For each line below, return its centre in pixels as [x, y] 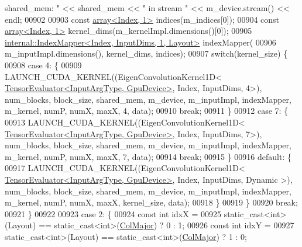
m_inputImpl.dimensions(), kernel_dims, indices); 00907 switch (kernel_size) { [146, 53]
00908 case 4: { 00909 [43, 65]
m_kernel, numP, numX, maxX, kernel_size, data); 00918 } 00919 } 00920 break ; [151, 202]
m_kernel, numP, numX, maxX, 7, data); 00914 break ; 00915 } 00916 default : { [148, 156]
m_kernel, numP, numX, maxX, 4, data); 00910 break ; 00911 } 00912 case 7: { [147, 111]
